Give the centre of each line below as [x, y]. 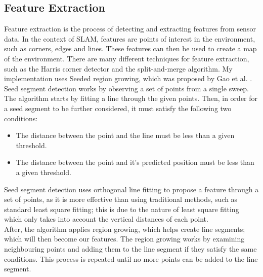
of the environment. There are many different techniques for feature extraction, [127, 58]
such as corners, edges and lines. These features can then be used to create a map [130, 48]
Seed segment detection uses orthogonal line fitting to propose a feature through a [131, 189]
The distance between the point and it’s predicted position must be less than [135, 162]
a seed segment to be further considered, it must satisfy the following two [118, 108]
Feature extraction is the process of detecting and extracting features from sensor [130, 29]
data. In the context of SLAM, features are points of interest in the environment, [130, 38]
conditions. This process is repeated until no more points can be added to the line [131, 258]
